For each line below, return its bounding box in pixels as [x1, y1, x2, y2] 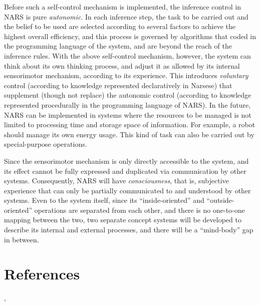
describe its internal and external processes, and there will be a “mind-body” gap [4, 224, 253, 235]
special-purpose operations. [4, 139, 87, 149]
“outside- [206, 195, 234, 205]
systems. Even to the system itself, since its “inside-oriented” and [4, 195, 204, 205]
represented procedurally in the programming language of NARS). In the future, [4, 99, 251, 110]
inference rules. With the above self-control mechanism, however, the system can [4, 50, 251, 61]
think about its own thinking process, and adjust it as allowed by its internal [4, 60, 240, 71]
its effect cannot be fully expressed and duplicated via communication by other [4, 165, 246, 176]
